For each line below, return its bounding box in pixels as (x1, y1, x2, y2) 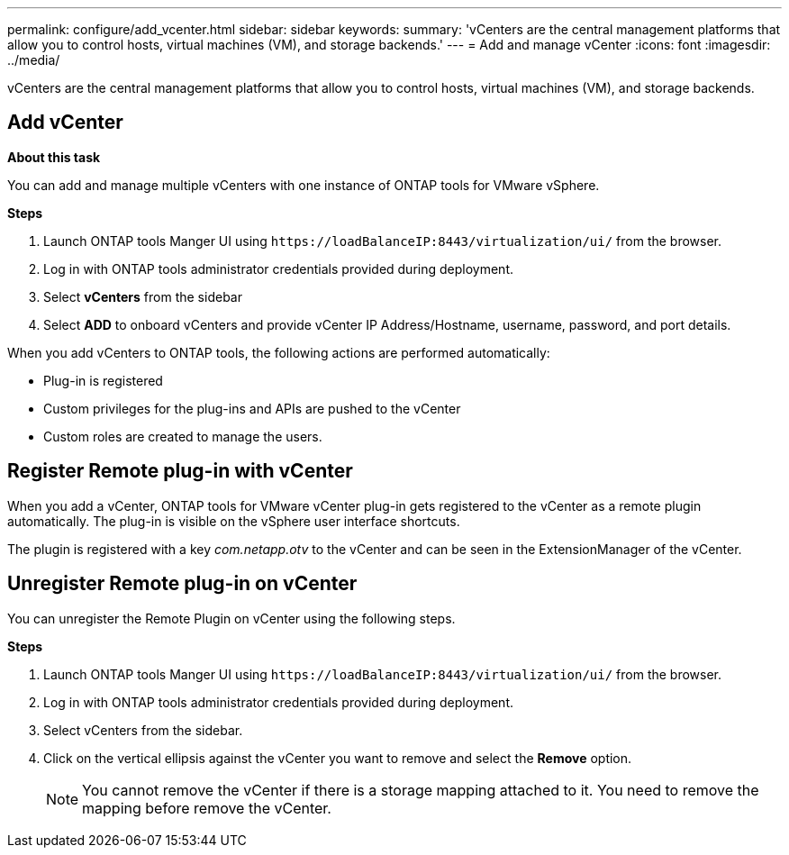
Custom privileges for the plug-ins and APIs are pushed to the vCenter (43, 400, 461, 416)
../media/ (7, 52, 60, 68)
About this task (7, 149, 101, 165)
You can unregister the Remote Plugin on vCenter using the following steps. (7, 610, 456, 626)
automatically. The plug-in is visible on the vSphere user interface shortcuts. (7, 513, 460, 529)
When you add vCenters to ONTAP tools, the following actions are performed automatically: (7, 344, 550, 360)
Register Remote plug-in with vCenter (7, 459, 353, 483)
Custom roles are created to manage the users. (43, 428, 322, 444)
